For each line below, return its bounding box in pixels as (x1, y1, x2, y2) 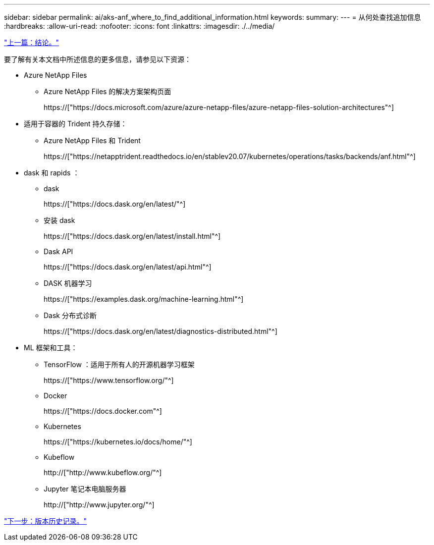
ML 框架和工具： (24, 343, 78, 352)
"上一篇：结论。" (4, 38, 59, 47)
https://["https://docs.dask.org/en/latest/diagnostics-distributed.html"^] (44, 327, 277, 335)
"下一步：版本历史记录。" (4, 517, 87, 525)
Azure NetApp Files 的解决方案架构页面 (44, 87, 171, 96)
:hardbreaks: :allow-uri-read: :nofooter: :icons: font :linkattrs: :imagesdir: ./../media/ (4, 22, 275, 30)
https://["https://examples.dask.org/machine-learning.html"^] (44, 295, 244, 303)
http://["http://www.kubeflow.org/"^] (44, 468, 162, 477)
